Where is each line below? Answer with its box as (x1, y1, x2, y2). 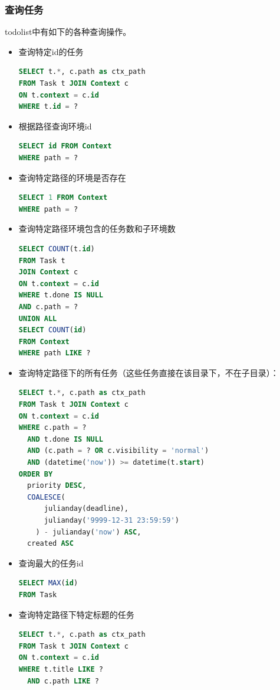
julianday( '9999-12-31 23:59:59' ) (44, 516, 179, 524)
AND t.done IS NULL (27, 435, 104, 443)
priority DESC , (27, 481, 87, 490)
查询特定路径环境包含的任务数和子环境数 (18, 222, 176, 235)
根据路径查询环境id (18, 119, 92, 132)
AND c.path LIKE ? (27, 676, 99, 685)
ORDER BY (18, 469, 53, 478)
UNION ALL (18, 314, 57, 323)
